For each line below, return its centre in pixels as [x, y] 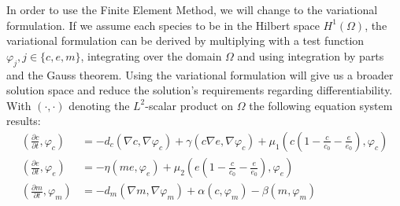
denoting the [99, 105]
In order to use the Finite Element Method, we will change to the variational [192, 9]
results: [24, 121]
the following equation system [321, 105]
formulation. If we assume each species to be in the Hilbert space [163, 25]
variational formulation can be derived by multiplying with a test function [185, 40]
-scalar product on [189, 105]
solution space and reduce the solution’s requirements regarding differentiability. [200, 90]
